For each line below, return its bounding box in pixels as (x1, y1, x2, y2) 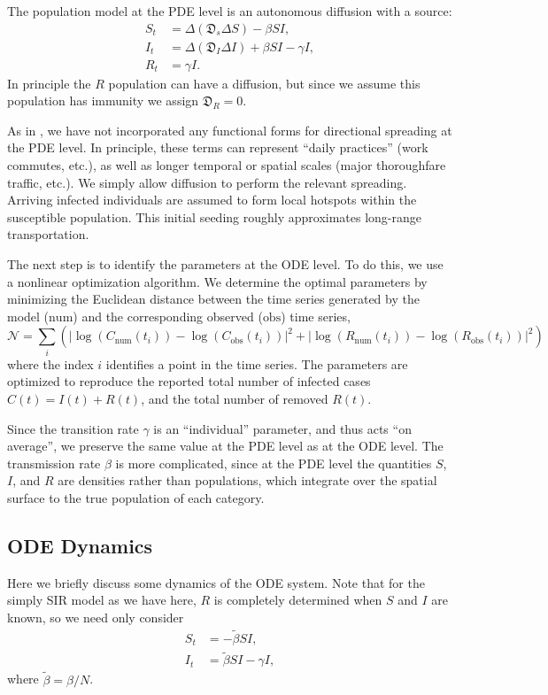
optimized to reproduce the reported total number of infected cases (7, 372, 371, 390)
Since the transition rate (7, 419, 139, 437)
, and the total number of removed (141, 389, 328, 407)
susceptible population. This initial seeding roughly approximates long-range (7, 207, 422, 226)
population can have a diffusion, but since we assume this (108, 73, 421, 92)
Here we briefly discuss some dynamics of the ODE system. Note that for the (7, 573, 425, 591)
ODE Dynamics (7, 531, 153, 559)
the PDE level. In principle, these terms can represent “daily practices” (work (7, 138, 428, 157)
